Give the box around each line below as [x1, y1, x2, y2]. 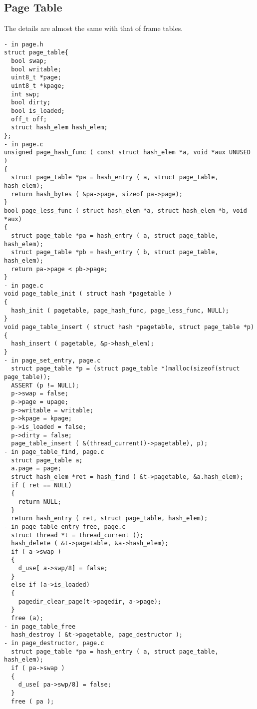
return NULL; [18, 498, 61, 505]
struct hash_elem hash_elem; [11, 124, 108, 131]
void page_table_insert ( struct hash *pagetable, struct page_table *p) [4, 324, 255, 331]
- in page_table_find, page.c [4, 448, 104, 455]
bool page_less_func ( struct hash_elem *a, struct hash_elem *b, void [4, 207, 247, 214]
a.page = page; [11, 465, 61, 472]
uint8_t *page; [11, 74, 61, 81]
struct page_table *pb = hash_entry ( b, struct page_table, [11, 249, 219, 256]
